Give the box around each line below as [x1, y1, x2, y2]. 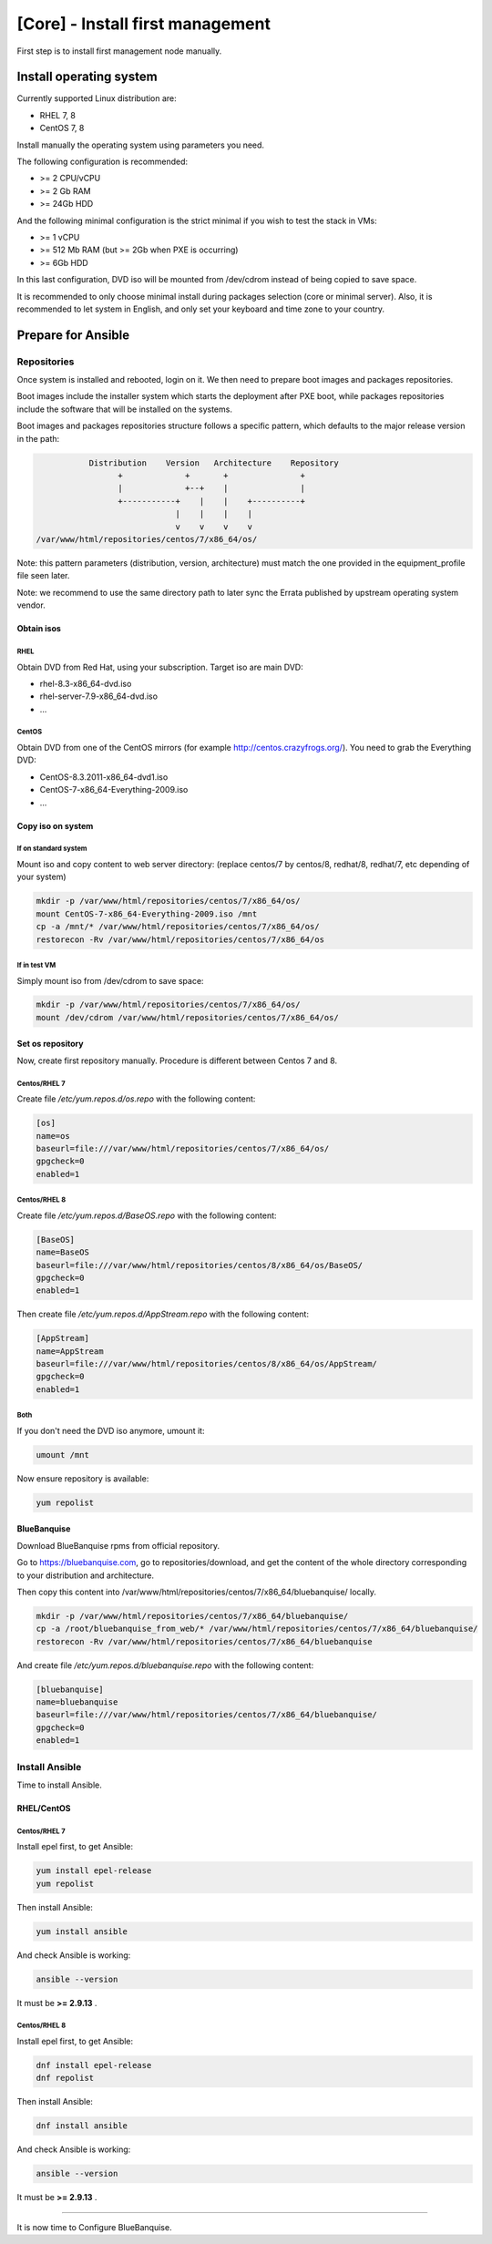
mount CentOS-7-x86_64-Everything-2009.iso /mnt [36, 908, 258, 919]
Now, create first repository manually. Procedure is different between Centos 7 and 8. [16, 1055, 337, 1066]
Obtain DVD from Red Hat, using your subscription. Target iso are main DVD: [16, 661, 304, 672]
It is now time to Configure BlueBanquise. [16, 2221, 172, 2232]
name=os [36, 1131, 70, 1141]
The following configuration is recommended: [16, 156, 189, 168]
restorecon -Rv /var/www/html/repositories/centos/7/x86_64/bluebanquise [36, 1636, 373, 1646]
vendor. [16, 599, 46, 610]
